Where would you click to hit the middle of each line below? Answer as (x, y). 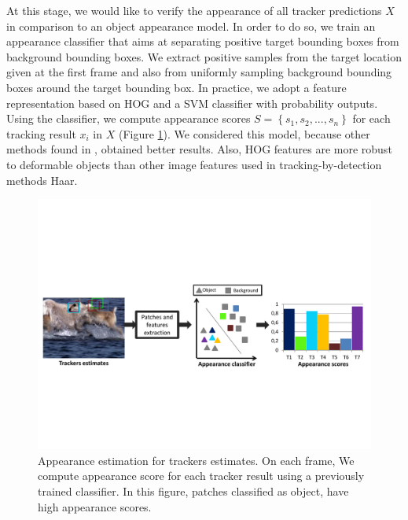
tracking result (41, 133)
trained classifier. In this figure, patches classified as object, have (193, 490)
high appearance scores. (95, 506)
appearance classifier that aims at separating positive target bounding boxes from (203, 41)
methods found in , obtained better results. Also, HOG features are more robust (199, 149)
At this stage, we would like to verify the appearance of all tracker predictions (194, 10)
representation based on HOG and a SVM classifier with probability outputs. (192, 103)
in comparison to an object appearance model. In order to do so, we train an (191, 26)
